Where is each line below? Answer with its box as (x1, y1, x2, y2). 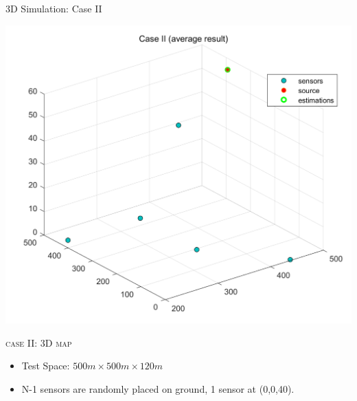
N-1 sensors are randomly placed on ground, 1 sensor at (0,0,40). (21, 381, 295, 395)
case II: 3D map (5, 335, 72, 349)
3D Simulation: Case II (5, 1, 102, 15)
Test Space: (21, 358, 70, 373)
